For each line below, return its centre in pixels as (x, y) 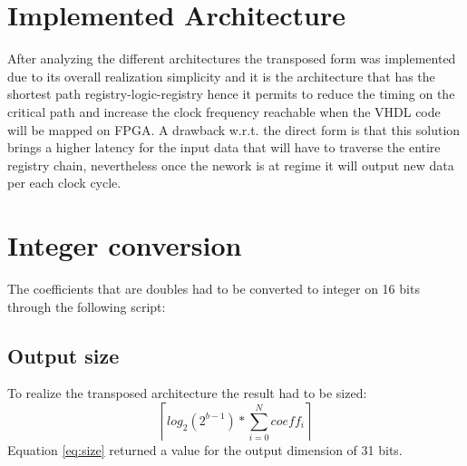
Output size (63, 355)
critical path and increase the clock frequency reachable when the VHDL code (224, 111)
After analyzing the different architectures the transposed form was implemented (232, 58)
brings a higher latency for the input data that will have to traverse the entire (224, 147)
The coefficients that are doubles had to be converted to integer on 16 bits (214, 288)
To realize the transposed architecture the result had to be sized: (187, 393)
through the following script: (87, 306)
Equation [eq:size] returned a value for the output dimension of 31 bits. (205, 449)
